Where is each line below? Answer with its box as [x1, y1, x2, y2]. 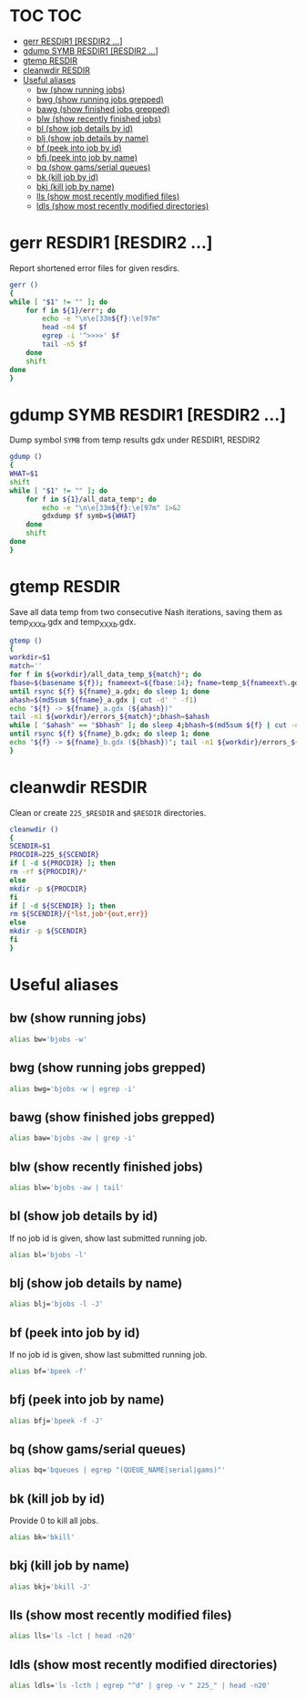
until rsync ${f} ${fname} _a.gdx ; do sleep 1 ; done [9, 686, 209, 696]
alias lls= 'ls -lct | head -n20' [9, 1631, 137, 1641]
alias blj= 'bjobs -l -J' [9, 1299, 104, 1309]
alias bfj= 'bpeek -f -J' [9, 1416, 104, 1425]
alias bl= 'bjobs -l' [9, 1250, 88, 1259]
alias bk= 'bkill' [9, 1533, 76, 1542]
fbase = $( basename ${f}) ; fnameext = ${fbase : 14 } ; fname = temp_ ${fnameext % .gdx [9, 678, 303, 687]
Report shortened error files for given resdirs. [9, 262, 180, 274]
